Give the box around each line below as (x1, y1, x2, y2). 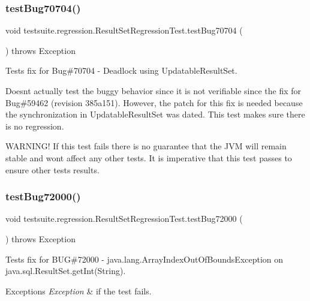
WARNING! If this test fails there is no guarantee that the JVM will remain (5, 140, 287, 152)
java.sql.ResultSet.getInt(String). (5, 264, 126, 277)
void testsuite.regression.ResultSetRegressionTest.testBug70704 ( (5, 24, 243, 37)
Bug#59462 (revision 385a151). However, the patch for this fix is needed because (5, 96, 303, 109)
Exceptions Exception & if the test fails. (5, 284, 152, 297)
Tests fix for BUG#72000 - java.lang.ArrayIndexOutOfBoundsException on (5, 252, 284, 265)
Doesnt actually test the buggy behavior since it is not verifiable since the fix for (5, 85, 302, 97)
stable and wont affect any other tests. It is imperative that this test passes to (5, 151, 292, 164)
